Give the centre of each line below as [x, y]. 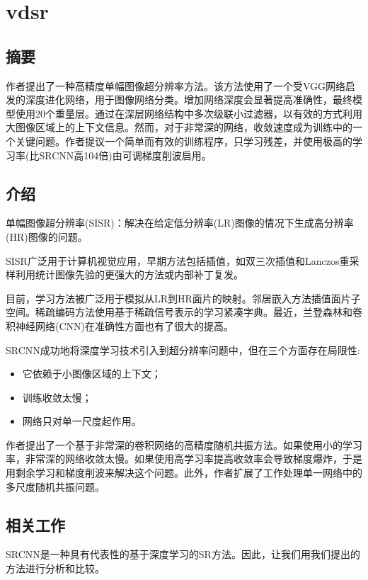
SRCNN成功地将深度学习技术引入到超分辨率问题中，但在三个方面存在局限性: [183, 349]
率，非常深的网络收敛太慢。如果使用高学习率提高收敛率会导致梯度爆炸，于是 [184, 459]
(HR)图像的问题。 [47, 236]
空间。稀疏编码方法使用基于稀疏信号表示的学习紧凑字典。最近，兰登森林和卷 [184, 312]
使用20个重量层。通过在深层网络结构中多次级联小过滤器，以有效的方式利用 [189, 113]
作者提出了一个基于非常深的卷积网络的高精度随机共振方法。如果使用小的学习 [184, 444]
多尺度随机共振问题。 [55, 486]
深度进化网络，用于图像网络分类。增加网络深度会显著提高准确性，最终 [189, 99]
